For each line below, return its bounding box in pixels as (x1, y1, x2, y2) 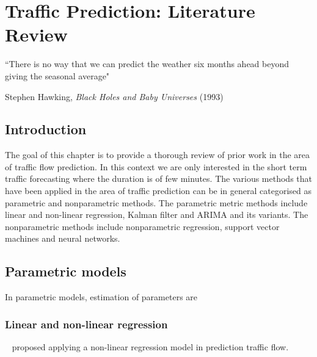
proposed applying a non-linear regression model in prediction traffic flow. (12, 341, 289, 353)
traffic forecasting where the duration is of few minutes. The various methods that (5, 172, 313, 185)
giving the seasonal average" (5, 69, 110, 82)
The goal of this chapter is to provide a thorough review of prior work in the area (5, 148, 310, 161)
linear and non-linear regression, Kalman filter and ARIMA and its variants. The (5, 208, 308, 221)
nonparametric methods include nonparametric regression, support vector (5, 220, 280, 233)
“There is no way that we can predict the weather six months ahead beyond (5, 57, 290, 70)
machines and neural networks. (5, 232, 120, 245)
